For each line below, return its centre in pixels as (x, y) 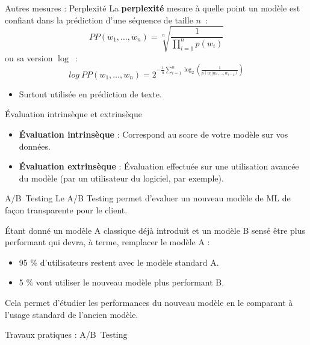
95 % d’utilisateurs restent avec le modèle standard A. (119, 262)
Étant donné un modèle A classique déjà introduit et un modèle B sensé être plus (155, 230)
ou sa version (29, 57)
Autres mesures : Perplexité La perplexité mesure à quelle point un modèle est (153, 8)
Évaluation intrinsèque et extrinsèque (73, 114)
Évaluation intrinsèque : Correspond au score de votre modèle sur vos (153, 134)
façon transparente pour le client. (66, 209)
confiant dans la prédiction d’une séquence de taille (99, 20)
